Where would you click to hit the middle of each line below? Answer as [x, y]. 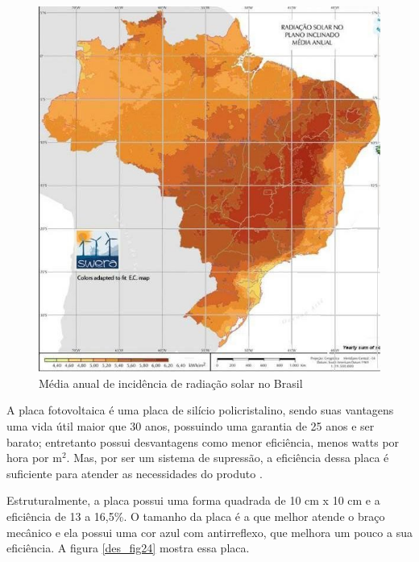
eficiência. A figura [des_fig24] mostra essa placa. [128, 548]
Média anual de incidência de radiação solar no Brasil [171, 383]
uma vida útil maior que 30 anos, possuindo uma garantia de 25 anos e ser [191, 425]
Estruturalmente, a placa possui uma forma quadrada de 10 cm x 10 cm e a [193, 500]
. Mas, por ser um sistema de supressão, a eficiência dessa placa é [228, 458]
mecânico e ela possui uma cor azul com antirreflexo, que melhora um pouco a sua [209, 532]
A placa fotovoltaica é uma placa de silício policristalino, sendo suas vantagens [200, 410]
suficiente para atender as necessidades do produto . [135, 473]
